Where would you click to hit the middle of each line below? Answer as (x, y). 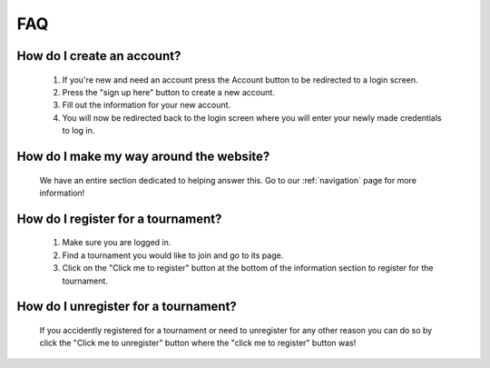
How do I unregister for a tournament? (127, 307)
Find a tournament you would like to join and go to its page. (173, 255)
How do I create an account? (99, 56)
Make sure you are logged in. (117, 243)
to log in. (78, 131)
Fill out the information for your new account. (147, 105)
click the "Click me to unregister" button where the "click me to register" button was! (198, 343)
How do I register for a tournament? (119, 219)
